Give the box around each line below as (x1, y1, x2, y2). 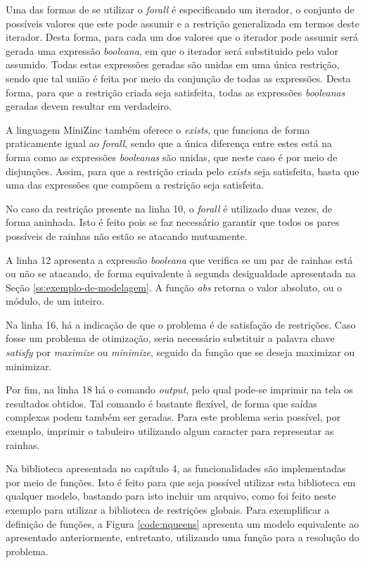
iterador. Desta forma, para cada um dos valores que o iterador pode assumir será (6, 30, 359, 44)
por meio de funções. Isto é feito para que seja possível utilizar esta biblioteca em (6, 474, 356, 489)
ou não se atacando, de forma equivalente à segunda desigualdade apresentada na (6, 266, 356, 281)
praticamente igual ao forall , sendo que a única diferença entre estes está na (6, 136, 333, 151)
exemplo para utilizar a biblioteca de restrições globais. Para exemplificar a (6, 502, 330, 517)
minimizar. (6, 358, 52, 373)
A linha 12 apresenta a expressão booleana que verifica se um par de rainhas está (6, 252, 353, 267)
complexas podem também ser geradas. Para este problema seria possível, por (6, 410, 341, 424)
